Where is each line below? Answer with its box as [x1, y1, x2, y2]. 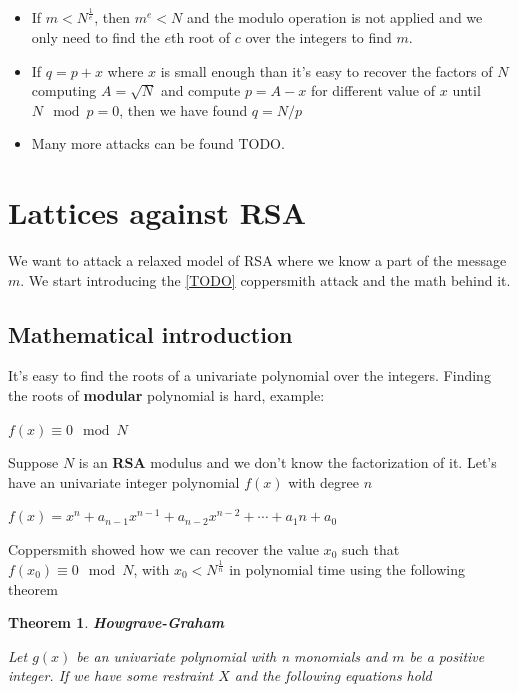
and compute [160, 80, 241, 101]
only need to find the [31, 26, 160, 47]
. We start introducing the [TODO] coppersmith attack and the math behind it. [20, 269, 511, 290]
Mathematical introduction [8, 318, 293, 349]
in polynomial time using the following [229, 558, 465, 579]
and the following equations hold [234, 665, 432, 686]
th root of [170, 26, 231, 47]
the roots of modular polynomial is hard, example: [8, 385, 325, 406]
